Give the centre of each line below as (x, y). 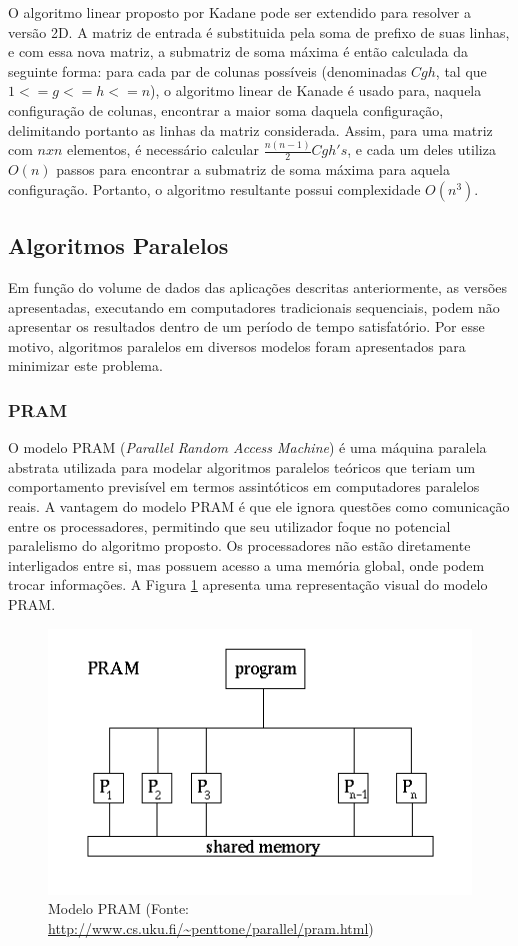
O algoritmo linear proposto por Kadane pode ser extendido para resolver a (239, 12)
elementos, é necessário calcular (163, 149)
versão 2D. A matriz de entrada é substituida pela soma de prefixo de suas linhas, (259, 31)
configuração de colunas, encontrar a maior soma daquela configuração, (226, 109)
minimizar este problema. (85, 365)
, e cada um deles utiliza (421, 149)
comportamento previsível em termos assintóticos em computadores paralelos (244, 486)
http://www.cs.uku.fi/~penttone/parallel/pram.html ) (211, 928)
